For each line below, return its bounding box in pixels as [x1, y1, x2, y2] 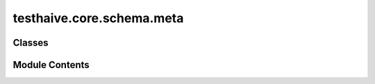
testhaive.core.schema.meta [12, 10, 184, 26]
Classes [12, 37, 49, 49]
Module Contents [12, 59, 90, 71]
